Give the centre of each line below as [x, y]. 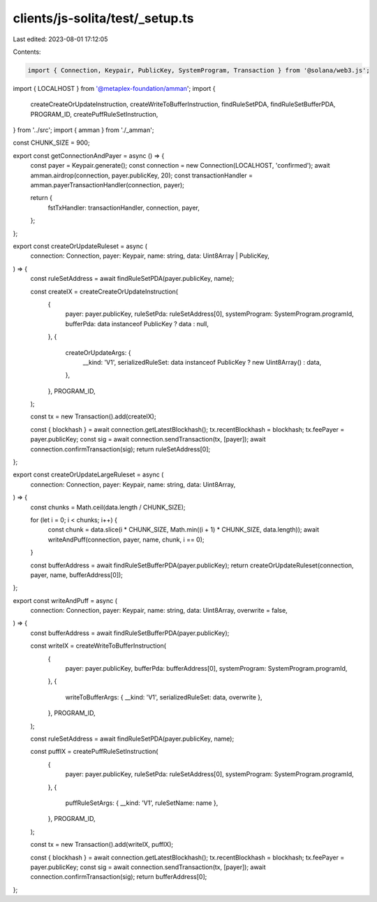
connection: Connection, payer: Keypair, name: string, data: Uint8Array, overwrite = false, [159, 611]
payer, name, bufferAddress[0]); [77, 575]
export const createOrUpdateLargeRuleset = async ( [88, 474]
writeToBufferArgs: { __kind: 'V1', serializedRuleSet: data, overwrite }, [164, 697]
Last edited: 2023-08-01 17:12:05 [60, 39]
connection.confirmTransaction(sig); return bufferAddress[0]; [119, 877]
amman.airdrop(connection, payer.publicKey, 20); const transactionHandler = [142, 175]
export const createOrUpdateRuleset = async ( [80, 246]
